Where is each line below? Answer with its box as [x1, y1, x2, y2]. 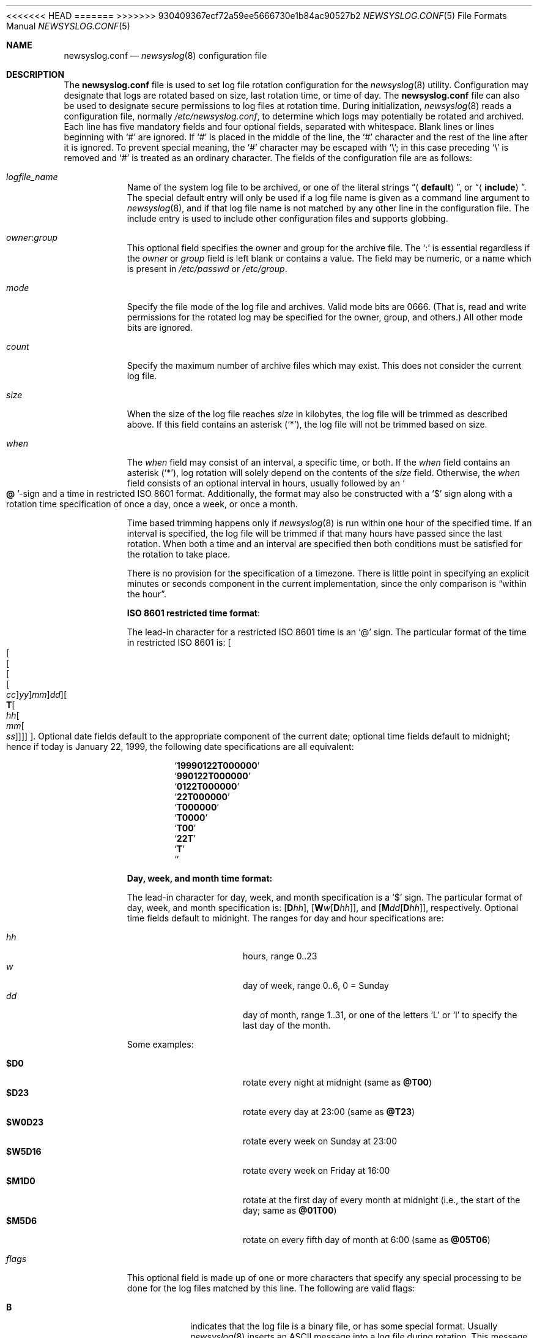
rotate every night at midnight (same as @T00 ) [243, 1077, 432, 1087]
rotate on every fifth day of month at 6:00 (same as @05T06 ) [243, 1234, 491, 1245]
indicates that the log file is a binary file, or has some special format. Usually [190, 1321, 498, 1331]
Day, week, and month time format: [127, 873, 273, 883]
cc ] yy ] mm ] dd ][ [6, 689, 67, 700]
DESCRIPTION [6, 69, 65, 80]
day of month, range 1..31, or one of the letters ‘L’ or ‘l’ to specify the [243, 1010, 517, 1020]
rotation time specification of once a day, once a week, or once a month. [6, 499, 298, 509]
